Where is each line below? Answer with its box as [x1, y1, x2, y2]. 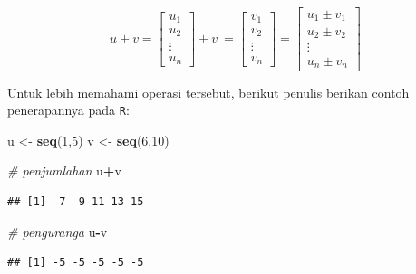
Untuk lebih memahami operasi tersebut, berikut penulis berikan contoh [7, 82, 410, 101]
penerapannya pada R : [7, 100, 130, 119]
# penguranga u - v [7, 222, 108, 241]
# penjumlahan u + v [7, 161, 121, 180]
